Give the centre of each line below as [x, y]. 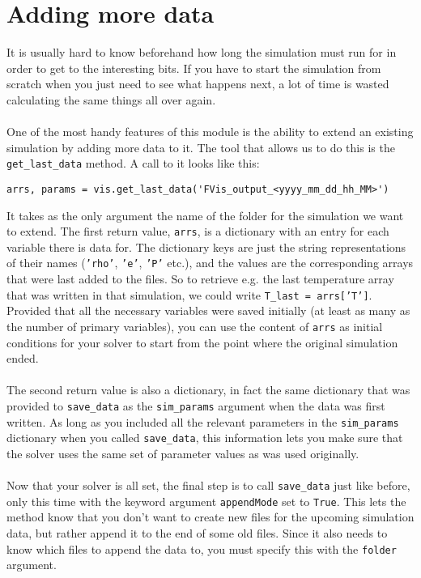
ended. [23, 358]
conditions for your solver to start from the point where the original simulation [202, 342]
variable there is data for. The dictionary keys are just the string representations [206, 246]
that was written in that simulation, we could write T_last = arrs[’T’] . [189, 294]
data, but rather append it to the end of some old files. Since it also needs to [197, 533]
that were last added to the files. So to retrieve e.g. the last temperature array [200, 279]
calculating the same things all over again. [111, 99]
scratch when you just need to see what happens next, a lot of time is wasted [198, 84]
